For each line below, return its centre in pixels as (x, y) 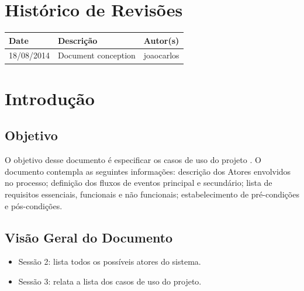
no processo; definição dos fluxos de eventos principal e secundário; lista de (139, 183)
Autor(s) (161, 40)
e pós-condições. (34, 205)
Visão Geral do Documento (89, 237)
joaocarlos (161, 55)
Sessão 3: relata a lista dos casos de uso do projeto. (110, 281)
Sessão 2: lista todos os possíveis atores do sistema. (110, 261)
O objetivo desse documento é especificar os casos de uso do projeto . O (133, 160)
